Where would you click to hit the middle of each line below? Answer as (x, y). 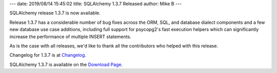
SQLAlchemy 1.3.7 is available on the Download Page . (66, 64)
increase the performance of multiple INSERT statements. (71, 36)
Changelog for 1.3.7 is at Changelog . (48, 55)
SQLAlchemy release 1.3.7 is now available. (55, 13)
